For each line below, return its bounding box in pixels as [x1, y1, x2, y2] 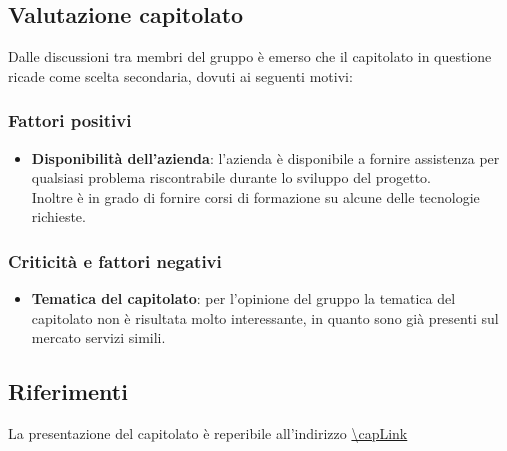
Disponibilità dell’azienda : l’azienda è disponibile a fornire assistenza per [31, 147, 500, 168]
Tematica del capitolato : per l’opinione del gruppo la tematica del [31, 288, 456, 309]
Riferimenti [8, 376, 128, 407]
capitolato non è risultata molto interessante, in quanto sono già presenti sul [31, 307, 499, 328]
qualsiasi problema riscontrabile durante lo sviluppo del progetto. [31, 167, 431, 188]
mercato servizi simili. [31, 327, 166, 348]
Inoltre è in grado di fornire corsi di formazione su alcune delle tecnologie [31, 186, 480, 207]
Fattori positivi [8, 108, 132, 133]
